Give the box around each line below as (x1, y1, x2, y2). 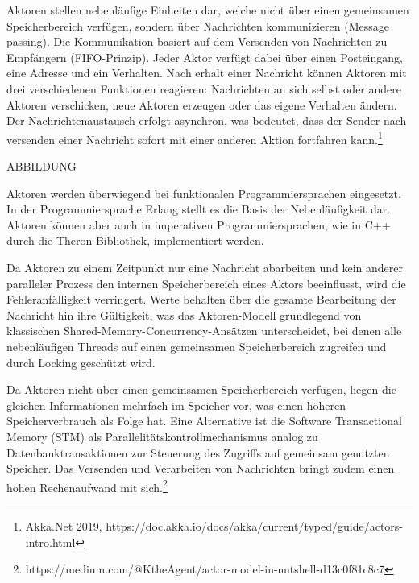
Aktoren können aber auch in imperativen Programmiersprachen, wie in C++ (6, 216, 391, 233)
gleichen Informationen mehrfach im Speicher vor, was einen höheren (6, 396, 346, 413)
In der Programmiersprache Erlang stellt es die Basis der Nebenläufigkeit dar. (6, 201, 391, 217)
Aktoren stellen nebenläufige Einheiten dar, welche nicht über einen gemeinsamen (6, 2, 409, 18)
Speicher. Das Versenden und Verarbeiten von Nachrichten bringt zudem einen (6, 460, 395, 477)
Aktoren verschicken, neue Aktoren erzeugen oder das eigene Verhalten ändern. (6, 96, 397, 113)
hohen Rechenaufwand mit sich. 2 (6, 476, 168, 495)
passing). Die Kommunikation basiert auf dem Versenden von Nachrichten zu (6, 33, 388, 50)
